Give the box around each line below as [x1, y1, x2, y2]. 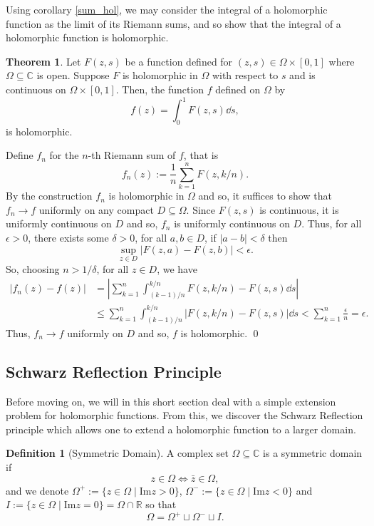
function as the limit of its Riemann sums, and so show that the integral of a [6, 16, 341, 31]
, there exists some [28, 230, 109, 244]
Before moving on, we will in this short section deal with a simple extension [6, 393, 336, 408]
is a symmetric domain [263, 445, 363, 460]
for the [49, 148, 79, 163]
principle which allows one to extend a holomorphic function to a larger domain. [6, 421, 356, 436]
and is [289, 68, 316, 83]
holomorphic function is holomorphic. [6, 30, 169, 45]
